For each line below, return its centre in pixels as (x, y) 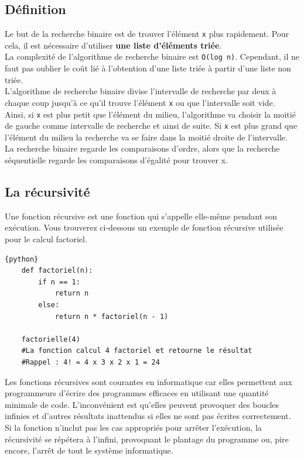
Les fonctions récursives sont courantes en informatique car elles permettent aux (148, 381)
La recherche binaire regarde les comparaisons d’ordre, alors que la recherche (142, 148)
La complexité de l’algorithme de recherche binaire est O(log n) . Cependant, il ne (152, 56)
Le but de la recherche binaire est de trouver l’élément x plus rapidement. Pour (147, 34)
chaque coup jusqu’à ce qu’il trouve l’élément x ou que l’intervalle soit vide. (140, 102)
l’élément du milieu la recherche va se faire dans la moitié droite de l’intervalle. (146, 137)
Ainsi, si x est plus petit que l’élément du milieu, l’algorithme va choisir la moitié (150, 114)
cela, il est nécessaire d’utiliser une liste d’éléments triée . (113, 45)
